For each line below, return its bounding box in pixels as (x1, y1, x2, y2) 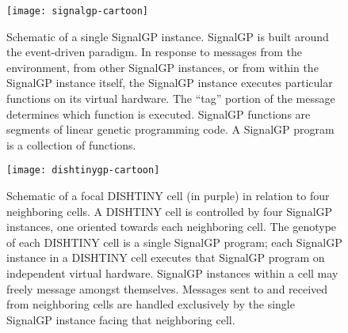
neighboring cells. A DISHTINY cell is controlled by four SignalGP (6, 202, 333, 219)
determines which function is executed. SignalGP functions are (6, 105, 311, 122)
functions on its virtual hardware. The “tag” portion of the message (6, 90, 335, 107)
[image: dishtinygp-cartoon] (6, 165, 160, 176)
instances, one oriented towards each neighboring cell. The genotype (6, 218, 337, 235)
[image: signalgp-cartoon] (6, 6, 148, 17)
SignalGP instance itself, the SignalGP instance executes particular (6, 74, 333, 91)
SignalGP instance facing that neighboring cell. (6, 311, 235, 327)
